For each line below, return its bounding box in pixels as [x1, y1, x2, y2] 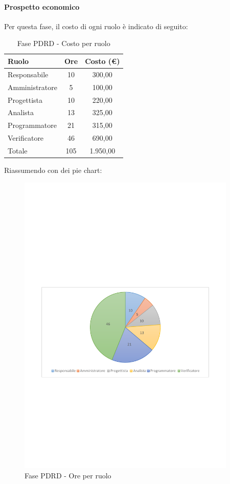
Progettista [8, 94, 42, 105]
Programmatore [8, 120, 57, 130]
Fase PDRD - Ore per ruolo [25, 470, 111, 480]
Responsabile [8, 69, 49, 79]
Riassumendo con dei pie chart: [4, 164, 102, 175]
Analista [8, 107, 34, 118]
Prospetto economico [4, 1, 80, 12]
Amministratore [8, 81, 57, 92]
